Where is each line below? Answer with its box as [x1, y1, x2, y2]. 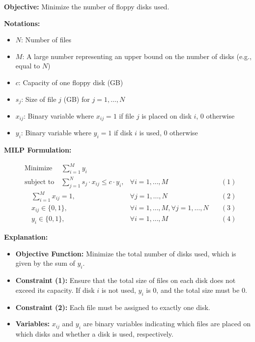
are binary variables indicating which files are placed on [83, 318, 251, 329]
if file [119, 111, 135, 121]
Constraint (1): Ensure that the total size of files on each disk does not [15, 275, 236, 285]
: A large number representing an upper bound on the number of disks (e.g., [22, 51, 252, 61]
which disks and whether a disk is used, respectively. [15, 328, 173, 339]
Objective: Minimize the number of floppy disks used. [4, 1, 170, 11]
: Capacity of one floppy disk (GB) [18, 77, 123, 87]
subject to [24, 178, 55, 186]
